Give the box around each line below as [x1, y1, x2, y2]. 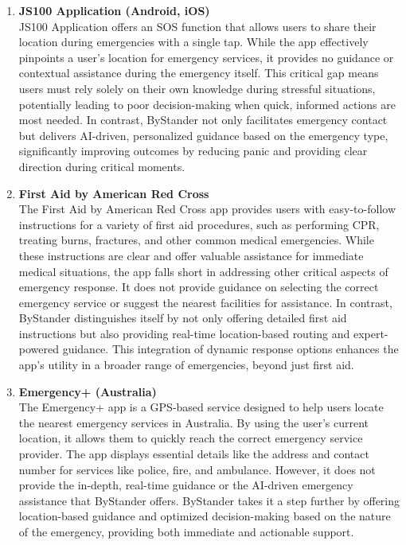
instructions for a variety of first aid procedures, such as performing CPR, [18, 216, 380, 232]
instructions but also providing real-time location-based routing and [18, 325, 350, 341]
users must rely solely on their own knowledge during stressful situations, [18, 80, 376, 96]
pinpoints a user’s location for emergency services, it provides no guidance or [18, 49, 394, 65]
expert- [353, 325, 388, 341]
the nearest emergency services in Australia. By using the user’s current [18, 414, 369, 430]
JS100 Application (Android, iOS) [18, 2, 210, 18]
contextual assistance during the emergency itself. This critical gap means [18, 64, 379, 81]
